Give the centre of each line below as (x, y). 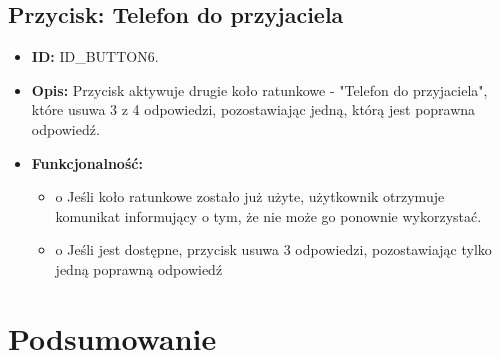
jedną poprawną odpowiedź (139, 268)
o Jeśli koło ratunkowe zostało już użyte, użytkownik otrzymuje (250, 196)
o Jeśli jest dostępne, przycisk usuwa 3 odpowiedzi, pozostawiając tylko (273, 249)
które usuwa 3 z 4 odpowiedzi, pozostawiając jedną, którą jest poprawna (253, 109)
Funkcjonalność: (87, 162)
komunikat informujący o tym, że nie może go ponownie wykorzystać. (268, 215)
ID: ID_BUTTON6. (95, 56)
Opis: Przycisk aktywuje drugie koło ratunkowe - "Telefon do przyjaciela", (259, 89)
